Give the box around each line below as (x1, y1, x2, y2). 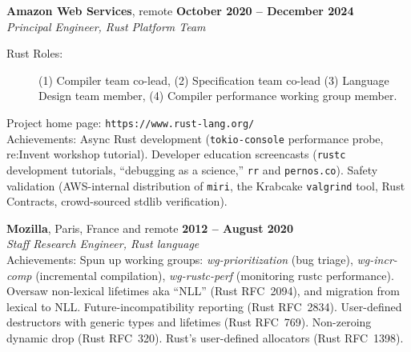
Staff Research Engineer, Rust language (6, 235, 199, 252)
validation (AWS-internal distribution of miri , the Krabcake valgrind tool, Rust (6, 177, 405, 194)
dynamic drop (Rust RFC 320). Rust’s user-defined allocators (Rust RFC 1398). (6, 330, 404, 346)
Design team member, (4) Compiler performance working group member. (38, 87, 397, 104)
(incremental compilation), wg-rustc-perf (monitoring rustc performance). (35, 266, 394, 283)
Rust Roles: (6, 45, 63, 62)
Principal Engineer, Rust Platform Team (6, 18, 206, 34)
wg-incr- (357, 251, 397, 268)
